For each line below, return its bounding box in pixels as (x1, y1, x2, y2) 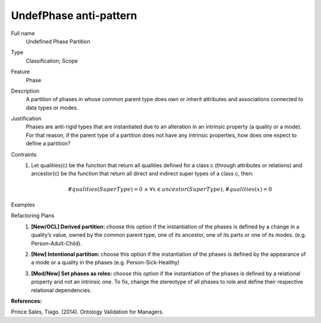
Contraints (11, 150, 37, 158)
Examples (11, 201, 35, 208)
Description (11, 87, 40, 95)
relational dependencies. (31, 286, 92, 294)
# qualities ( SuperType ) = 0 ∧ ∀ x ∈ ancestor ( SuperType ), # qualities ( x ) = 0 (67, 186, 272, 193)
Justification (11, 115, 42, 122)
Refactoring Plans (11, 212, 55, 219)
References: (11, 297, 42, 305)
